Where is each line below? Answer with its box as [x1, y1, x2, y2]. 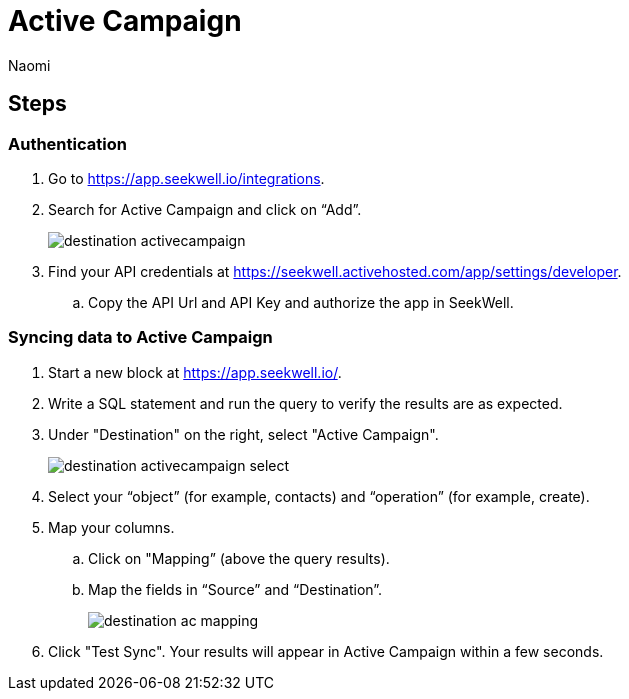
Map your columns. [48, 518, 175, 536]
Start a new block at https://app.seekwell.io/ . [48, 363, 342, 381]
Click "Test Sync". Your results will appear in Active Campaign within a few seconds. [48, 642, 604, 660]
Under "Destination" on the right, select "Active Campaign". [48, 425, 439, 443]
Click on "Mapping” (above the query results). [88, 549, 390, 567]
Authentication [8, 133, 127, 154]
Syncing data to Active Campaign [8, 327, 273, 348]
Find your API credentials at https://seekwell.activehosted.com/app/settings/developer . [48, 262, 622, 280]
